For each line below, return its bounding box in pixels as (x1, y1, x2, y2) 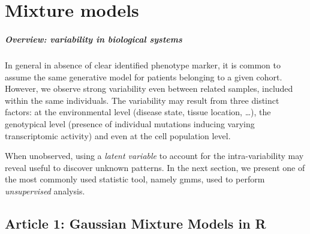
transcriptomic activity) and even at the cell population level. (5, 129, 231, 142)
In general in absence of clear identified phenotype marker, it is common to (5, 58, 281, 71)
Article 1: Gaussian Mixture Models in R (5, 214, 266, 232)
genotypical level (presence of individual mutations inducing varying (5, 117, 255, 130)
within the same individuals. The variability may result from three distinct (5, 94, 279, 106)
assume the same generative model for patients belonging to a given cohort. (5, 70, 282, 83)
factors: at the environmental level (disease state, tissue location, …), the (5, 106, 271, 118)
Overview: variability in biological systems (5, 32, 182, 45)
